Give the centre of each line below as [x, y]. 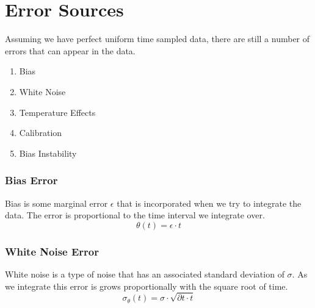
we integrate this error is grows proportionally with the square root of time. [147, 286]
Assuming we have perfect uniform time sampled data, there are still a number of [157, 39]
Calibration [41, 133]
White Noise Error [52, 251]
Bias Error [31, 180]
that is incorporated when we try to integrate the [209, 203]
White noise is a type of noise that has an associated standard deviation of [145, 274]
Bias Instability [48, 153]
